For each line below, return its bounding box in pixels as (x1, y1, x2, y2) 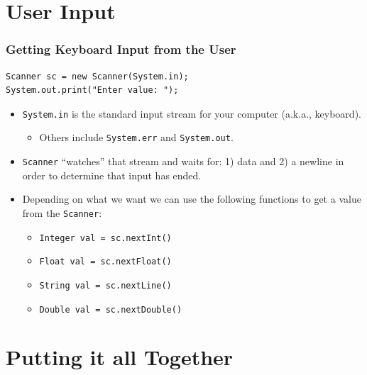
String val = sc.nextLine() (39, 280, 172, 291)
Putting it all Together (6, 342, 234, 371)
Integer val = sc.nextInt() (39, 233, 172, 243)
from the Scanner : (22, 205, 102, 220)
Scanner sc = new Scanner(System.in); (6, 71, 189, 82)
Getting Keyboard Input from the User (6, 40, 236, 58)
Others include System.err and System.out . (39, 130, 234, 145)
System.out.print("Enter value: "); (6, 85, 179, 96)
